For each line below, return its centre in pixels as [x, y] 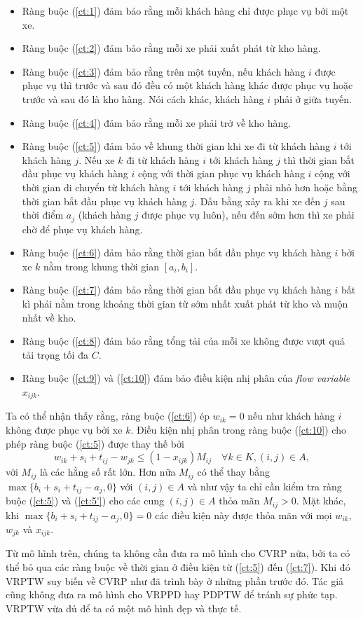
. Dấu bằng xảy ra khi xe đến [258, 201]
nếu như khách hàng [291, 416]
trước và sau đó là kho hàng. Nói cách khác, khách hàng [143, 98]
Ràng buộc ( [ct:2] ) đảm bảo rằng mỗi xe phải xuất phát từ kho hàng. [171, 48]
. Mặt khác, [321, 501]
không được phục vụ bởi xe [64, 429]
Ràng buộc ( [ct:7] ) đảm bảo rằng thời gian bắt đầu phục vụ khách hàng [177, 290]
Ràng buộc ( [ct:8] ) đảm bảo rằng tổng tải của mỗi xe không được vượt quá [183, 341]
